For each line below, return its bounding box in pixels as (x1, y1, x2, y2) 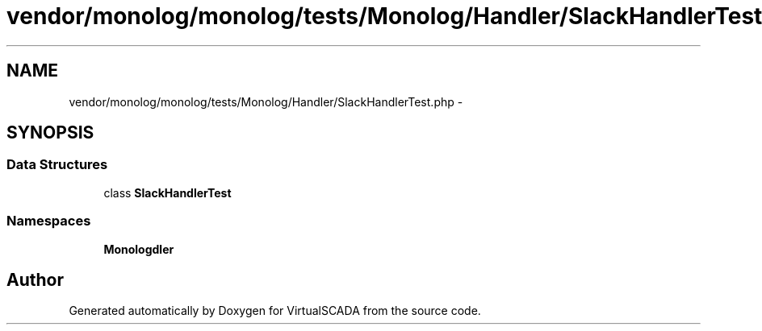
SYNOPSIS (6, 122, 94, 143)
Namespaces (6, 213, 91, 230)
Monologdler (103, 242, 174, 256)
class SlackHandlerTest (103, 185, 232, 200)
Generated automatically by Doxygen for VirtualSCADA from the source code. (69, 304, 481, 318)
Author (6, 269, 64, 290)
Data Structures (6, 156, 108, 173)
